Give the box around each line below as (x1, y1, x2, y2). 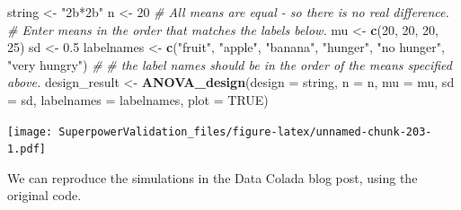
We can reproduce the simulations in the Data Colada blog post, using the (7, 168, 418, 187)
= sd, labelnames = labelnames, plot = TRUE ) (7, 90, 269, 109)
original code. (7, 186, 82, 205)
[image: (7, 125, 53, 138)
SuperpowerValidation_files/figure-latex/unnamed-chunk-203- (58, 125, 432, 138)
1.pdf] (7, 143, 46, 156)
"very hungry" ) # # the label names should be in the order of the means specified (7, 55, 452, 74)
